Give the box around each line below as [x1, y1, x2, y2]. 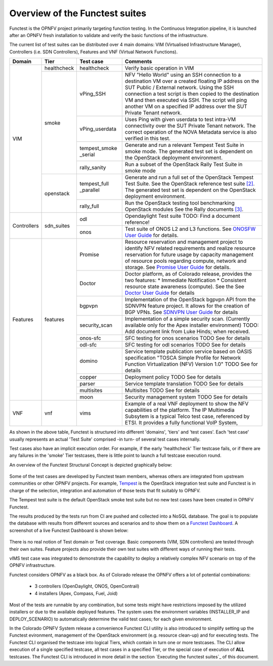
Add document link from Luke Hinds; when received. [124, 328, 250, 335]
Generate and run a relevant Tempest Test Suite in [124, 142, 245, 149]
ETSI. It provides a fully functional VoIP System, [124, 419, 238, 426]
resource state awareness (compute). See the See [124, 283, 245, 290]
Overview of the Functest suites [9, 8, 147, 19]
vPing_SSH [79, 90, 106, 97]
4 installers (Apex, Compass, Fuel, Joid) [34, 590, 118, 596]
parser [79, 380, 96, 387]
